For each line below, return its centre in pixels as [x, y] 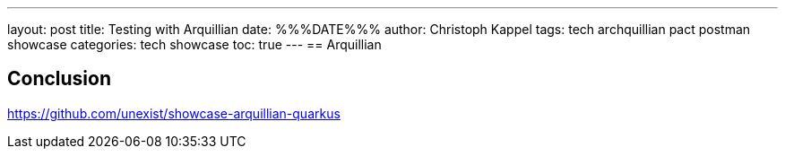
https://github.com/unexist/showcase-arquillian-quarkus [174, 113]
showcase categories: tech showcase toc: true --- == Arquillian [194, 44]
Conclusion [60, 79]
